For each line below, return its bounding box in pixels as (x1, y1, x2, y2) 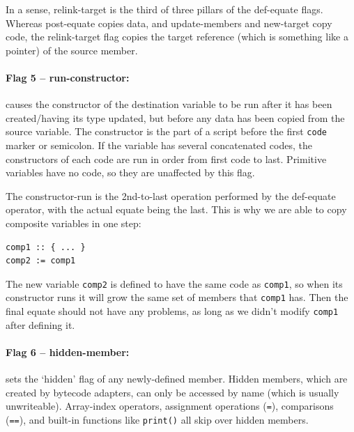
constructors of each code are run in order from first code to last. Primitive (6, 151, 327, 166)
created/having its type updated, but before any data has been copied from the (6, 110, 345, 125)
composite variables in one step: (6, 215, 141, 230)
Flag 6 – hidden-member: (6, 344, 130, 359)
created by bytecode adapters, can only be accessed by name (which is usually (6, 385, 339, 399)
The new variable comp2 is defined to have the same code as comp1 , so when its (6, 276, 343, 291)
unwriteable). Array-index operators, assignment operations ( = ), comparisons (6, 399, 334, 413)
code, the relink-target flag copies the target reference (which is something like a (6, 29, 348, 44)
